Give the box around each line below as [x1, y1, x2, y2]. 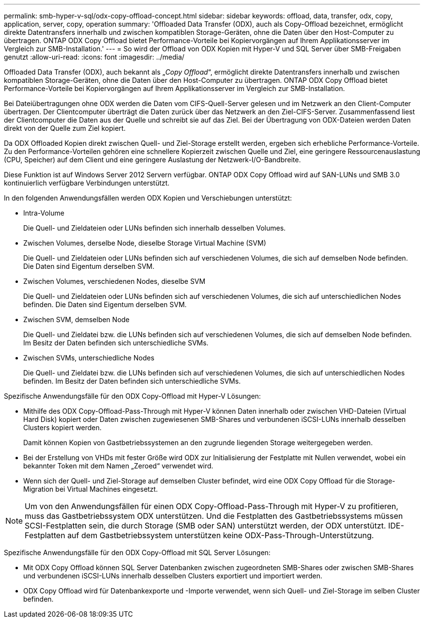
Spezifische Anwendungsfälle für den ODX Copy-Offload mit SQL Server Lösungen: [4, 548, 271, 557]
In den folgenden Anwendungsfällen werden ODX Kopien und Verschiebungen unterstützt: [4, 194, 292, 202]
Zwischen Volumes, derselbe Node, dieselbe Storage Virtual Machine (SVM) [23, 239, 266, 247]
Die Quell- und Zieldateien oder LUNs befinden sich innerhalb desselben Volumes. [23, 224, 286, 232]
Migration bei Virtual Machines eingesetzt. [23, 485, 158, 493]
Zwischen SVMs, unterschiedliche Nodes [23, 354, 154, 362]
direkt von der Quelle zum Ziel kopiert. [4, 124, 126, 132]
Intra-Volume [23, 209, 64, 217]
